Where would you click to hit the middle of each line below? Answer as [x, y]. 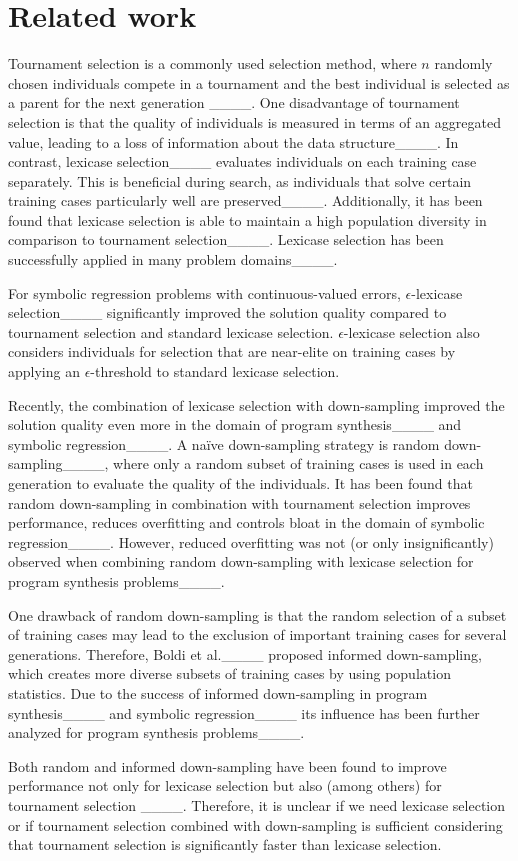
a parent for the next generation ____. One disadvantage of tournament [234, 102]
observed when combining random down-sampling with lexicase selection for [241, 561]
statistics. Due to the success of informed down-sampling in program [218, 692]
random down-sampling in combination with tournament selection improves [239, 502]
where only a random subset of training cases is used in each [298, 463]
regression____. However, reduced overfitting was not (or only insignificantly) [251, 541]
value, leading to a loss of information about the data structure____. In [233, 141]
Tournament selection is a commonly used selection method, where [212, 63]
